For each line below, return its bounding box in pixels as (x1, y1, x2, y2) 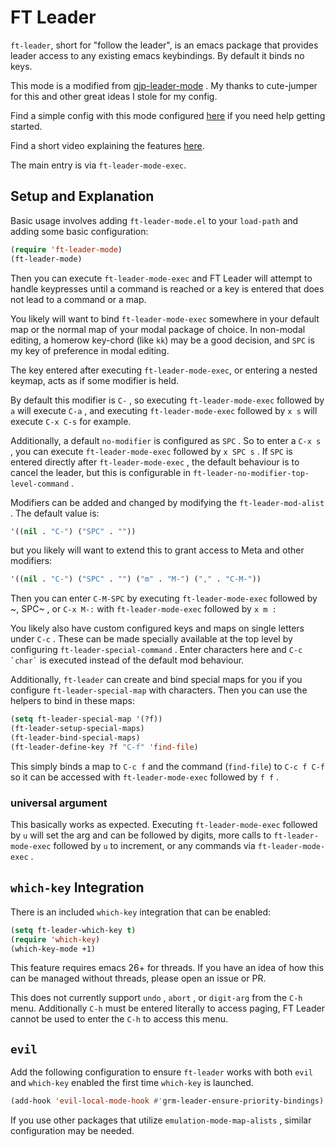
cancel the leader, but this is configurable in (10, 466, 191, 478)
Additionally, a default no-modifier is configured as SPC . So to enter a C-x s (10, 434, 322, 446)
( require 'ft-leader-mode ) (10, 244, 123, 255)
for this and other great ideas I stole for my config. (10, 90, 218, 102)
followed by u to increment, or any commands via (53, 840, 256, 852)
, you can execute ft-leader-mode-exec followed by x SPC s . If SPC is (10, 445, 293, 457)
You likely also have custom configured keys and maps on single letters (10, 622, 305, 635)
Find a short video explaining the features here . (10, 139, 205, 151)
